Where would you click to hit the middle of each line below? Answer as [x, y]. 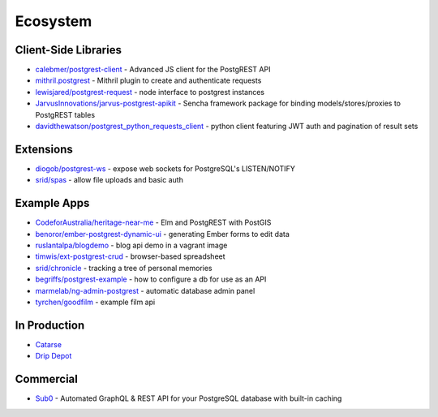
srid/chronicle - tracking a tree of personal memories [124, 268]
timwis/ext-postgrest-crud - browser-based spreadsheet [131, 256]
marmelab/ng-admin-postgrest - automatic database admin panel [145, 290]
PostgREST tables [65, 114]
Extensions [44, 149]
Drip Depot [54, 356]
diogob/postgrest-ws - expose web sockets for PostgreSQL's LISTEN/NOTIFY [165, 168]
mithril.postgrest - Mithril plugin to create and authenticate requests [148, 80]
